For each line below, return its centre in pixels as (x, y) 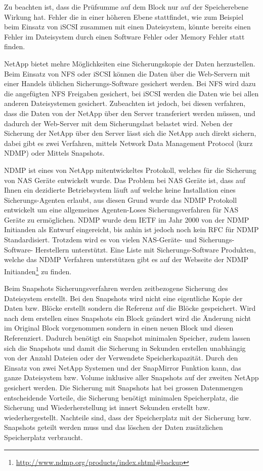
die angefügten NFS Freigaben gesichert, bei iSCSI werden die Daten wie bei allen (131, 93)
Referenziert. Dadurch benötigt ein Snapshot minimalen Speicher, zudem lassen (127, 338)
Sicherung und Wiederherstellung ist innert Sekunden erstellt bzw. (107, 407)
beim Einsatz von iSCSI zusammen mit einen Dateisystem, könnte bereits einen (127, 27)
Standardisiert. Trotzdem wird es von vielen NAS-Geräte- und (100, 240)
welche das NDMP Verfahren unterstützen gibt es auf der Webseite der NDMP (126, 259)
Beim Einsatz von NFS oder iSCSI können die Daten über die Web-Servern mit (127, 73)
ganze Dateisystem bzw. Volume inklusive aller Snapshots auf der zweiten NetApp (131, 377)
